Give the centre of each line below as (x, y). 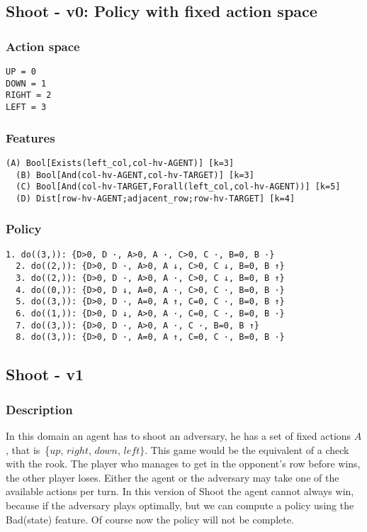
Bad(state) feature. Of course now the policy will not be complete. (150, 519)
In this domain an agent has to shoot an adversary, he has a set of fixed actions (179, 435)
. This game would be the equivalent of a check (247, 449)
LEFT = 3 (26, 107)
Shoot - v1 (45, 374)
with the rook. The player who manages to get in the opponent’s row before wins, (183, 464)
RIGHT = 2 (29, 95)
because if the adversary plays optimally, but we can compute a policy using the (180, 505)
